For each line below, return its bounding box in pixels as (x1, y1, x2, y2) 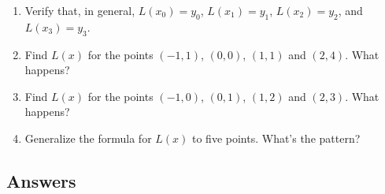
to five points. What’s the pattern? (191, 129, 361, 146)
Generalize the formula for (24, 129, 152, 146)
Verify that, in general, (24, 2, 135, 18)
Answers (6, 168, 76, 192)
